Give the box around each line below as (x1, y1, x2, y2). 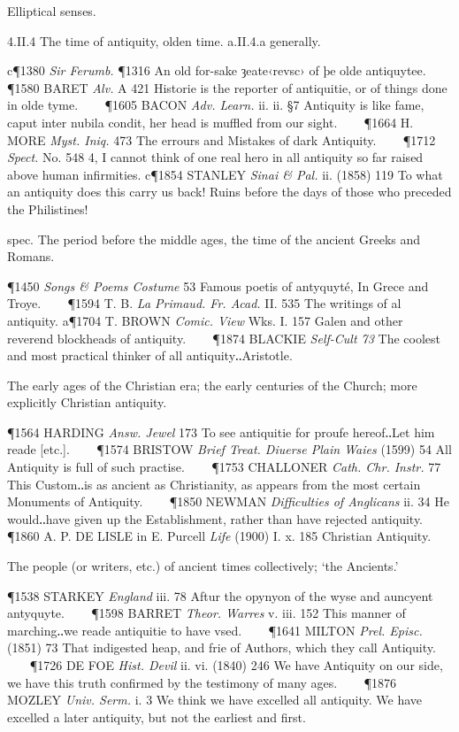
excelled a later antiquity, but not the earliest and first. (7, 707, 306, 726)
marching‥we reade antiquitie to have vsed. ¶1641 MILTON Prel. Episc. (7, 620, 423, 639)
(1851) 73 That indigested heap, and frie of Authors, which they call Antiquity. (7, 638, 436, 657)
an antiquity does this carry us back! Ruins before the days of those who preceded (7, 182, 452, 201)
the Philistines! (7, 199, 88, 218)
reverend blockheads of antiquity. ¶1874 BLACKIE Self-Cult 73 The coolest (7, 328, 441, 347)
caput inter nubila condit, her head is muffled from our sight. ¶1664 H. (7, 112, 414, 131)
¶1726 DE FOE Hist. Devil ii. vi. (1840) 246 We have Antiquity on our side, (29, 656, 443, 674)
